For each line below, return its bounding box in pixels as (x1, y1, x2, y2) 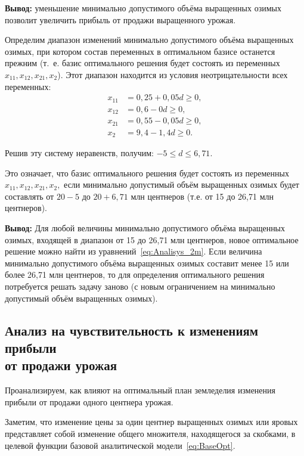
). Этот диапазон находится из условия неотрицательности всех (57, 68, 288, 80)
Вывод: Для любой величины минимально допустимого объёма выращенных (5, 222, 286, 234)
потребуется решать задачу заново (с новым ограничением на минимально (5, 280, 275, 293)
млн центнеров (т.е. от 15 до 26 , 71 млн (131, 190, 274, 202)
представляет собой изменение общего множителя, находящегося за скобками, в (5, 427, 296, 439)
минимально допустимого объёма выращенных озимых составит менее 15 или (5, 256, 289, 269)
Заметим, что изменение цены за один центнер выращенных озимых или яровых (5, 415, 298, 428)
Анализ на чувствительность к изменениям (5, 321, 259, 339)
